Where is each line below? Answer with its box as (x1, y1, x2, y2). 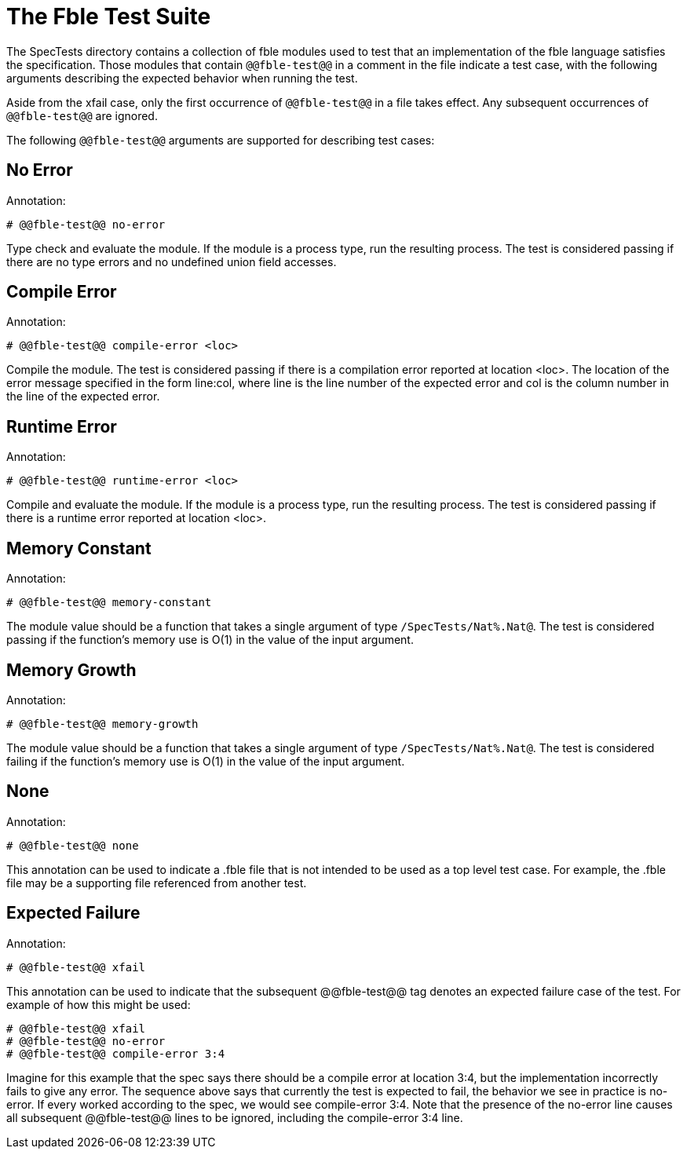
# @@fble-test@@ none (6, 839, 139, 852)
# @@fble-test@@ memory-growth (6, 717, 199, 730)
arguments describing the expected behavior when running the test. (6, 71, 358, 85)
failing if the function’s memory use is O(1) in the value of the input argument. (6, 754, 405, 768)
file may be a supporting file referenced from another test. (6, 875, 307, 890)
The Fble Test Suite (6, 3, 211, 30)
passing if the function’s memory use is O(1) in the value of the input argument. (6, 633, 414, 647)
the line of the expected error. (6, 389, 160, 404)
